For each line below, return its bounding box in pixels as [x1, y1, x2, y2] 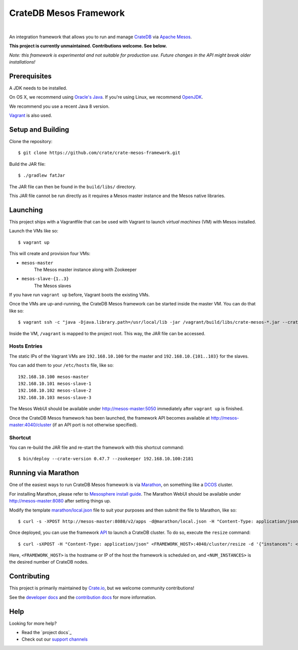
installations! [9, 59, 36, 65]
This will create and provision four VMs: [9, 251, 90, 257]
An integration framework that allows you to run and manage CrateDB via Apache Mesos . [9, 34, 192, 40]
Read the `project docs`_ [21, 630, 72, 636]
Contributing [9, 572, 50, 580]
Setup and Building [9, 126, 70, 134]
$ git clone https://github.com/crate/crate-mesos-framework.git [18, 150, 181, 156]
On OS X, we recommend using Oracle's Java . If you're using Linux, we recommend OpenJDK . [9, 94, 203, 100]
